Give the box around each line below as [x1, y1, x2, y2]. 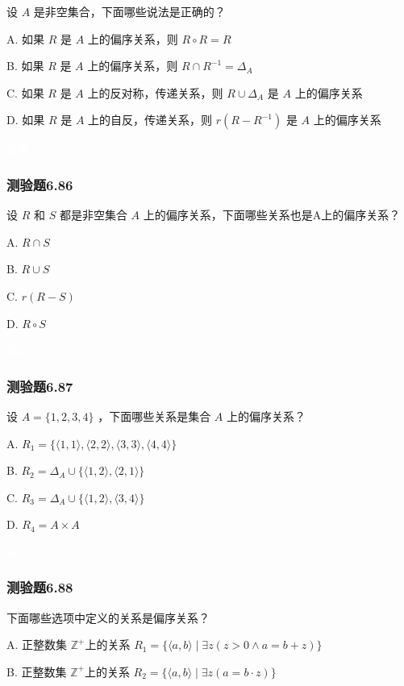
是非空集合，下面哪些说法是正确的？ [33, 3, 226, 19]
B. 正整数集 [6, 663, 67, 680]
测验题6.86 [6, 174, 73, 194]
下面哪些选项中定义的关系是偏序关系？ [6, 609, 210, 626]
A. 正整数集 [6, 636, 68, 653]
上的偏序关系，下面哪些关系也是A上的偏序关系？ [143, 206, 401, 223]
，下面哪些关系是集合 [98, 407, 211, 424]
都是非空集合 [59, 206, 127, 223]
